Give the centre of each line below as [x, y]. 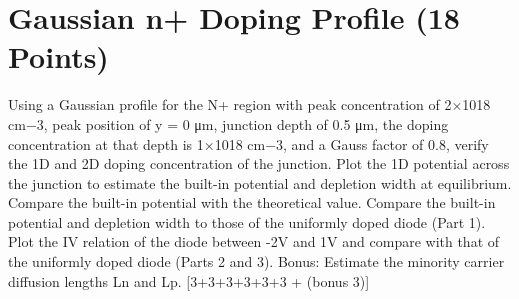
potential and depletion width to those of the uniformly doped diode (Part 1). [247, 221]
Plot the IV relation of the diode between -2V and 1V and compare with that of [254, 241]
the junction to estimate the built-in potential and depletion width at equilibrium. [260, 182]
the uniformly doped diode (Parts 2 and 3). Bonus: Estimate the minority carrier [256, 261]
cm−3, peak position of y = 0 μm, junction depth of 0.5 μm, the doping [228, 123]
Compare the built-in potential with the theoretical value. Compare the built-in [252, 202]
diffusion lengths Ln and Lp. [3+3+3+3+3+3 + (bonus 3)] [189, 280]
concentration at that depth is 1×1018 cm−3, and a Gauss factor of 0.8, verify [248, 143]
